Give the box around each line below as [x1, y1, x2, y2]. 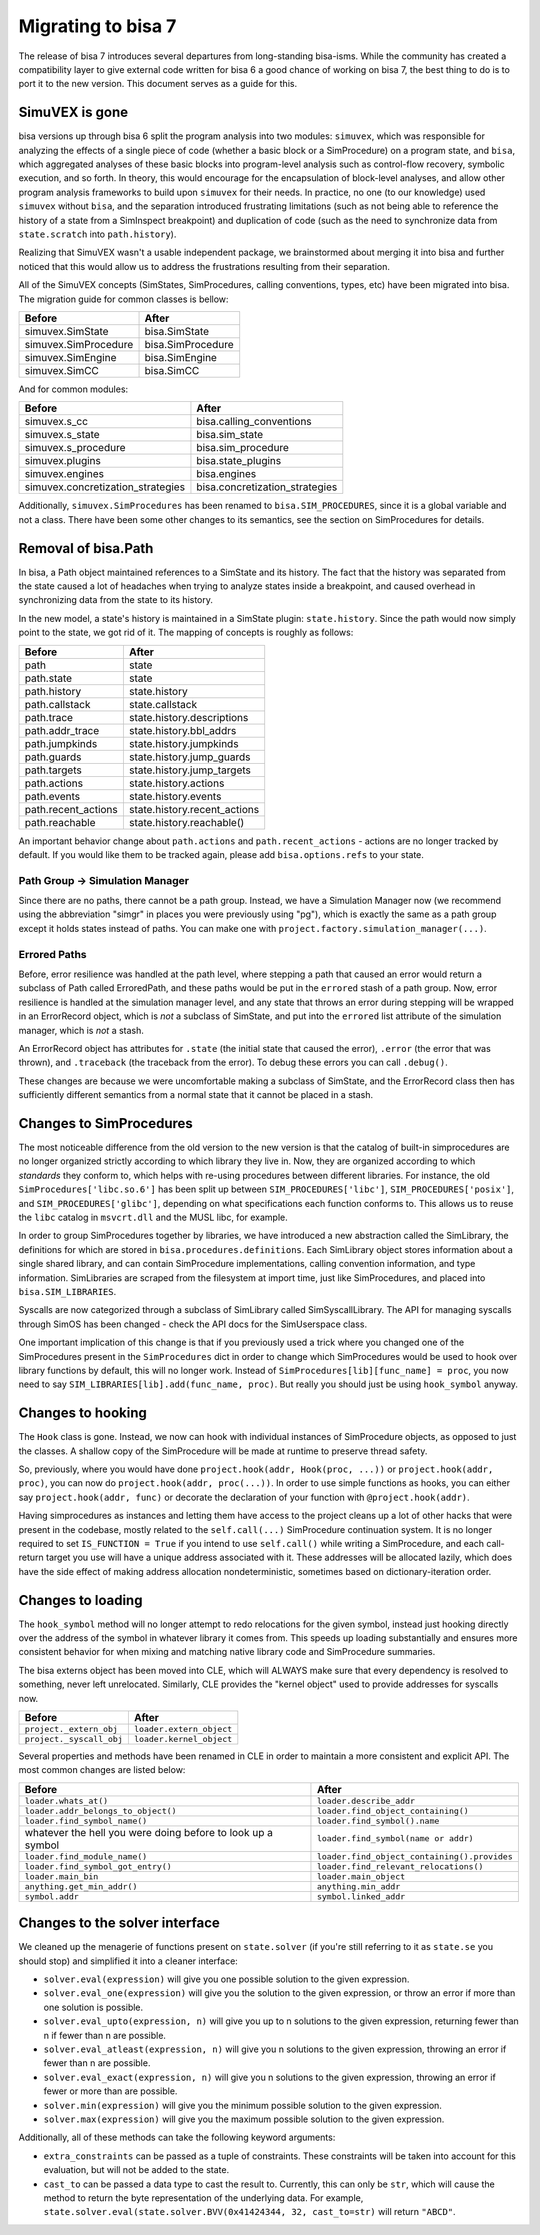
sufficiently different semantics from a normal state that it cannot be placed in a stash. [18, 1089, 374, 1101]
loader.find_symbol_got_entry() [24, 1861, 172, 1872]
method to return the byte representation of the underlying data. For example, [43, 2191, 364, 2204]
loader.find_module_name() [24, 1851, 148, 1862]
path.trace [24, 710, 74, 724]
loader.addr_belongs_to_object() [24, 1805, 177, 1816]
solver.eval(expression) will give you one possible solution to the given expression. [43, 1973, 410, 1985]
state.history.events [128, 789, 222, 803]
